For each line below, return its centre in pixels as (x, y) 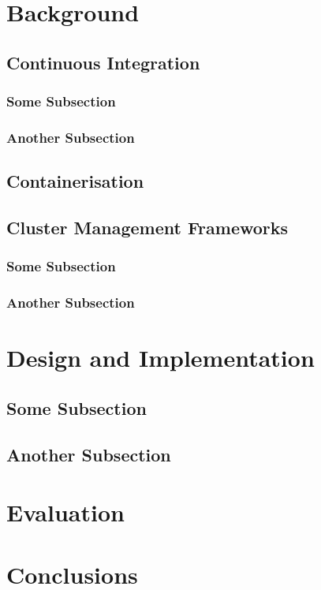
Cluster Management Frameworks (147, 228)
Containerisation (75, 181)
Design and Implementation (160, 358)
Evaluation (65, 512)
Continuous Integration (103, 62)
